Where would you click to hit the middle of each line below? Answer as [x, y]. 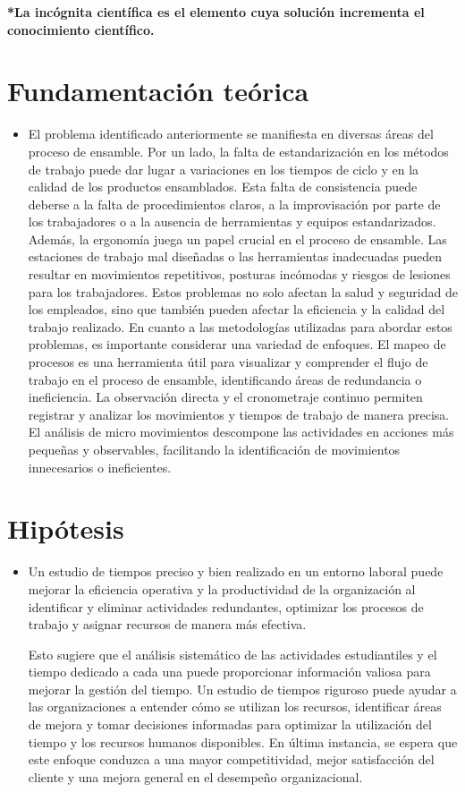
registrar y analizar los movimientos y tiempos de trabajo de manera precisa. [239, 414]
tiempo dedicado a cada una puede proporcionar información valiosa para [229, 672]
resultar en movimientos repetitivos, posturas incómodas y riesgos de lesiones [239, 274]
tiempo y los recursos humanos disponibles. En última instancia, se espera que [243, 741]
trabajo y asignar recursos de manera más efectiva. [167, 624]
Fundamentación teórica [158, 91]
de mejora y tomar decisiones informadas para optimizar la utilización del [230, 724]
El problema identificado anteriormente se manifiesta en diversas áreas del [231, 134]
